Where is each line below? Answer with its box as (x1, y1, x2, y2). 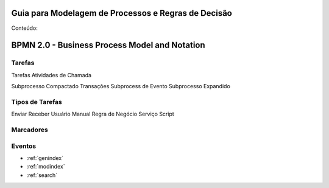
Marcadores (11, 125, 48, 134)
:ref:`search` (26, 171, 58, 179)
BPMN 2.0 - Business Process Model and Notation (11, 40, 205, 50)
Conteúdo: (11, 24, 38, 32)
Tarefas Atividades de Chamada (11, 71, 91, 78)
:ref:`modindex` (26, 163, 65, 170)
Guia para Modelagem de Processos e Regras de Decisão (11, 8, 233, 18)
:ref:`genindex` (26, 154, 64, 161)
